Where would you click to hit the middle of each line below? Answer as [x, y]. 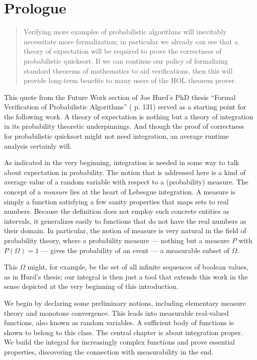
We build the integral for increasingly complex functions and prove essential [120, 342]
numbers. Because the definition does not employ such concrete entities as [117, 211]
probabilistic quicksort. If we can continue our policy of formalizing [126, 60]
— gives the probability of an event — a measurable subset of [135, 250]
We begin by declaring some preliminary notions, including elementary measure [125, 303]
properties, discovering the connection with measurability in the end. [109, 351]
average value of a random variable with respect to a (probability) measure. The [126, 182]
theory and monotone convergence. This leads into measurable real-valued [117, 313]
